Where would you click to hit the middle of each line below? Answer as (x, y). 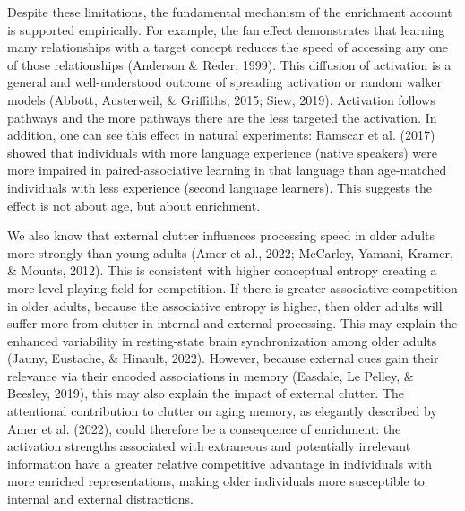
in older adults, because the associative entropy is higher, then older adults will (225, 305)
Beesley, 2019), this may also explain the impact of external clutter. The (206, 393)
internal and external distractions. (100, 499)
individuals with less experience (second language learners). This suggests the (220, 187)
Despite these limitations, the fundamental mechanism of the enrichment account (230, 12)
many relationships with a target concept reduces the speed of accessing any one (228, 47)
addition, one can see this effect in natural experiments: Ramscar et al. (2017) (221, 135)
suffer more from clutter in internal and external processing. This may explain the (232, 323)
